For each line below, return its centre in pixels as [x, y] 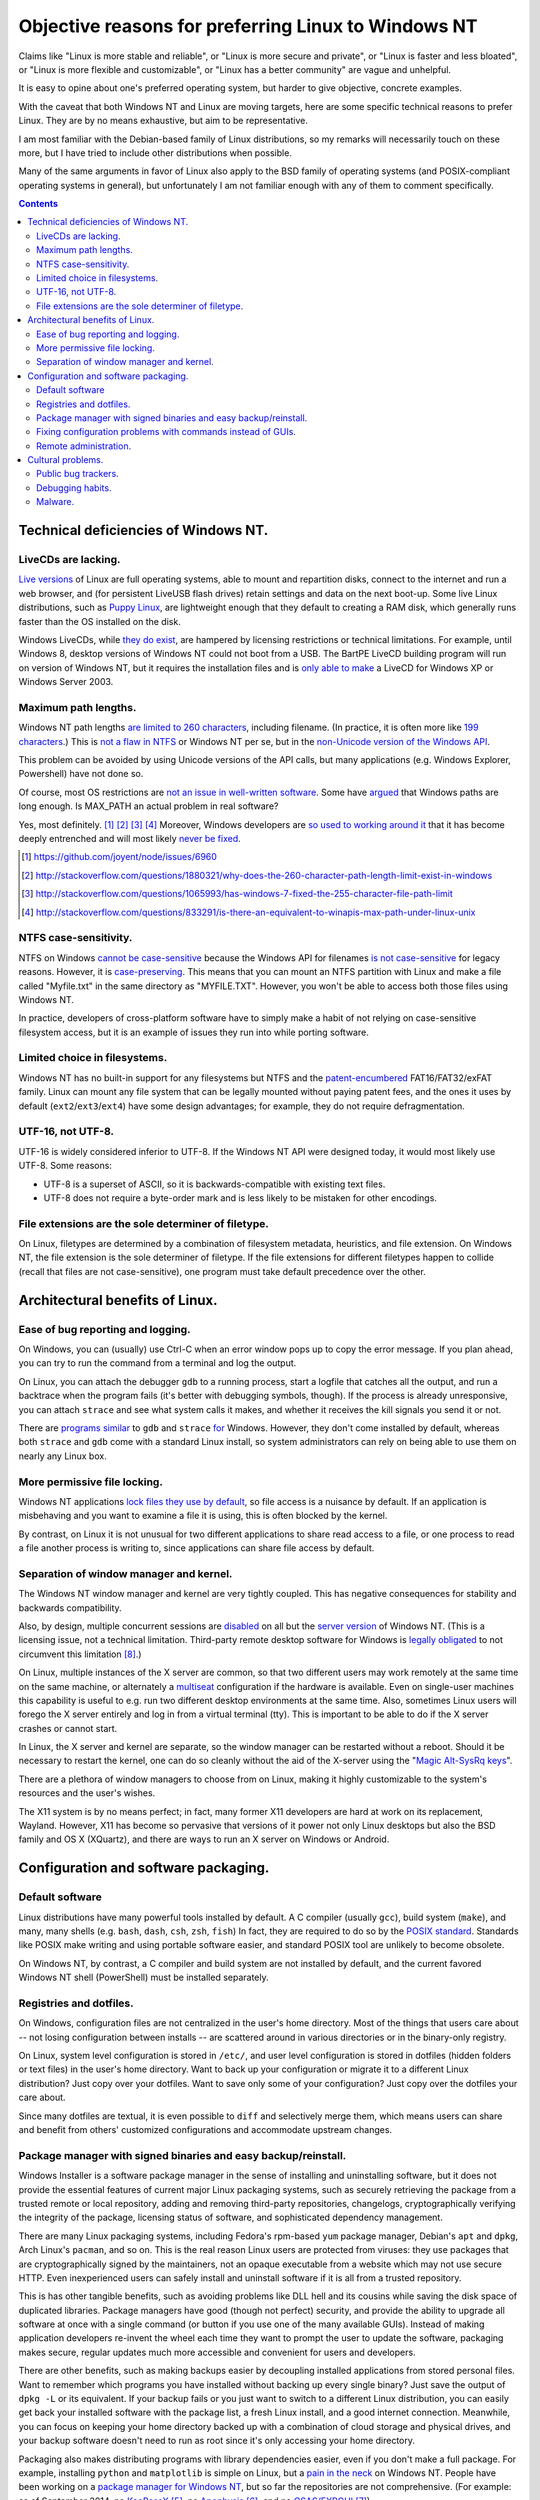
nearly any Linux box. [62, 1456]
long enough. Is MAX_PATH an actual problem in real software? [148, 806]
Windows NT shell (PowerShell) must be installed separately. [143, 1977]
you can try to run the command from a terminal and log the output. [157, 1363]
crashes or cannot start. [68, 1728]
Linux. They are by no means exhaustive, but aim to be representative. [163, 121]
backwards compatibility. [70, 1607]
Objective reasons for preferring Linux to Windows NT [248, 26]
